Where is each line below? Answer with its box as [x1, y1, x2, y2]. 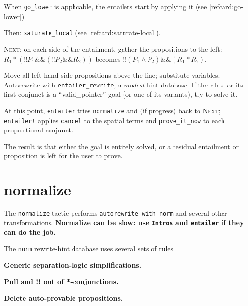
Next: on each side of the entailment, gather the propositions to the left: [4, 44, 222, 54]
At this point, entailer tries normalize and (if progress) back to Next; [4, 105, 221, 115]
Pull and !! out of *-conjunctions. [4, 276, 119, 286]
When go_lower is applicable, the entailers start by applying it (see [4, 1, 207, 11]
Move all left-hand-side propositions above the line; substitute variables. [4, 70, 220, 80]
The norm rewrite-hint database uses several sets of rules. [4, 243, 175, 254]
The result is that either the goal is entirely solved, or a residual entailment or [4, 141, 239, 151]
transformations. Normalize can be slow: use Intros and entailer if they [4, 217, 244, 227]
